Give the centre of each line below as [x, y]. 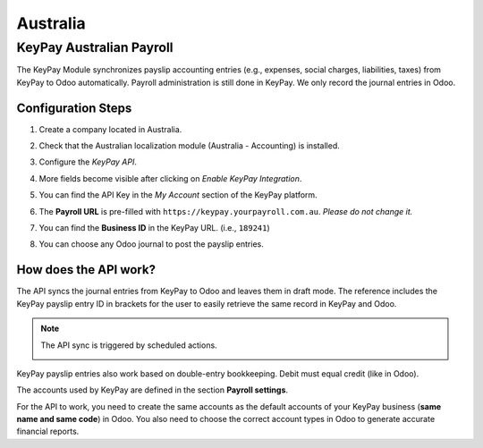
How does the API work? [86, 270]
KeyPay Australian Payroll [95, 47]
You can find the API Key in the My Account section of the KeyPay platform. [178, 195]
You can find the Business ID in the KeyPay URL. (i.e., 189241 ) [154, 228]
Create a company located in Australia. [110, 129]
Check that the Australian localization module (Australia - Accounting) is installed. [189, 146]
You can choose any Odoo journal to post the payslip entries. [151, 244]
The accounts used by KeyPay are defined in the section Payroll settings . [153, 390]
